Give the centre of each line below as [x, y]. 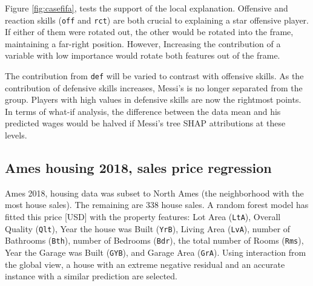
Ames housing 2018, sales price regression [138, 168]
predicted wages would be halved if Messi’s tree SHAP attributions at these [145, 123]
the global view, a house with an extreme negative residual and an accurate [145, 264]
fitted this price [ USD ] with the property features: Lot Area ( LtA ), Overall [143, 217]
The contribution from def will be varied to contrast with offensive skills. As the [154, 76]
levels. [16, 135]
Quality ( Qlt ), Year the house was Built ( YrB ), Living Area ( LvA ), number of [148, 228]
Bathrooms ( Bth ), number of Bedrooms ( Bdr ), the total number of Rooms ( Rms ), [154, 240]
